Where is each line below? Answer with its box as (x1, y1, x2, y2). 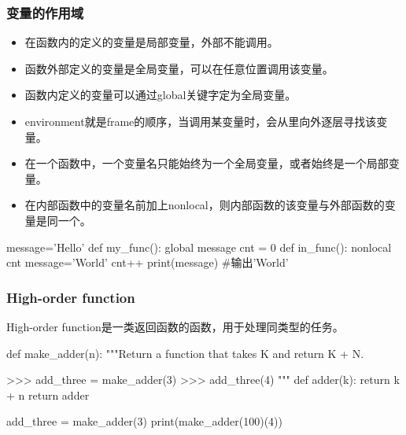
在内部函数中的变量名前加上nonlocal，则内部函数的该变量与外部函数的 (24, 197, 385, 213)
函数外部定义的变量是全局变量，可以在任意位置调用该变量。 (24, 60, 334, 76)
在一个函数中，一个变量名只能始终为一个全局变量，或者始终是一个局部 (24, 155, 389, 171)
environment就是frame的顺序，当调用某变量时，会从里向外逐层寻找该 (24, 113, 377, 129)
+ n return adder (6, 386, 90, 403)
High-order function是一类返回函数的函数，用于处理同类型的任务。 (6, 318, 344, 334)
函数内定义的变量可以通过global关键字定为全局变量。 (24, 87, 297, 103)
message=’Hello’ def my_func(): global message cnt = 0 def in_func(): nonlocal (6, 238, 392, 255)
